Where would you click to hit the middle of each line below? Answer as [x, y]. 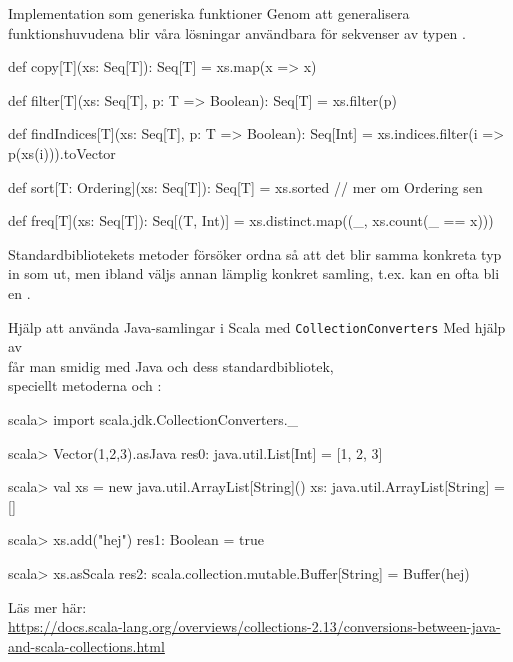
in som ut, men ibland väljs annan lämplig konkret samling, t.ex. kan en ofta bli [254, 273]
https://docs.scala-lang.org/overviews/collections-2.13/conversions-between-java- [254, 626]
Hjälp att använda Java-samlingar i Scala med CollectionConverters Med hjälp [257, 326]
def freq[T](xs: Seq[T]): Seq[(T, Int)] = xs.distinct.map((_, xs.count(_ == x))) [251, 220]
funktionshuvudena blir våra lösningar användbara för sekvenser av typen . [237, 32]
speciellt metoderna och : [85, 385]
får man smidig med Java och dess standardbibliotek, [171, 365]
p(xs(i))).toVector [62, 152]
